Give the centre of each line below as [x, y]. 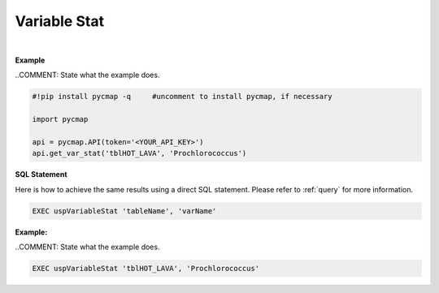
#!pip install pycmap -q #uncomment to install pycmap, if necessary [182, 97]
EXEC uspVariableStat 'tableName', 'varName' [124, 211]
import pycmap [60, 119]
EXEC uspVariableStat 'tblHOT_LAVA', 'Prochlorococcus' [146, 268]
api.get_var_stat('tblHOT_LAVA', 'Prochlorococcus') [139, 153]
